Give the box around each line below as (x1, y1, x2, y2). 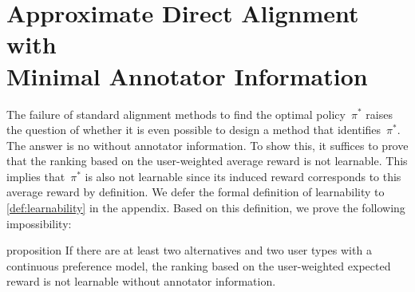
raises (366, 105, 393, 122)
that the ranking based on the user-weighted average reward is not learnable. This (6, 152, 408, 169)
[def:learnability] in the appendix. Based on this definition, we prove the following (6, 199, 405, 216)
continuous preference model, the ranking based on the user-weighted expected (6, 257, 391, 274)
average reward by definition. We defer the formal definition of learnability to (6, 183, 385, 200)
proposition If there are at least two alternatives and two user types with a (6, 242, 372, 258)
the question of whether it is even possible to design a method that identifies (6, 121, 381, 138)
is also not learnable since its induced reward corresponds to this (85, 168, 401, 184)
